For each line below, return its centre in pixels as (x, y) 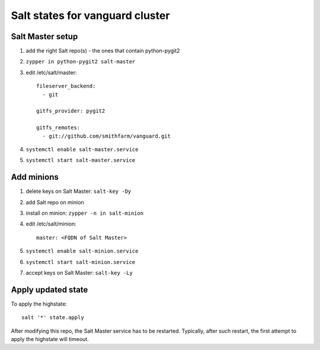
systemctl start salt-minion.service (81, 262)
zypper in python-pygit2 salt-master (81, 62)
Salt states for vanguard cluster (90, 15)
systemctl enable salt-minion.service (82, 251)
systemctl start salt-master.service (81, 160)
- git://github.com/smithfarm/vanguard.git (107, 136)
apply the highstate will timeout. (50, 339)
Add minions (35, 177)
